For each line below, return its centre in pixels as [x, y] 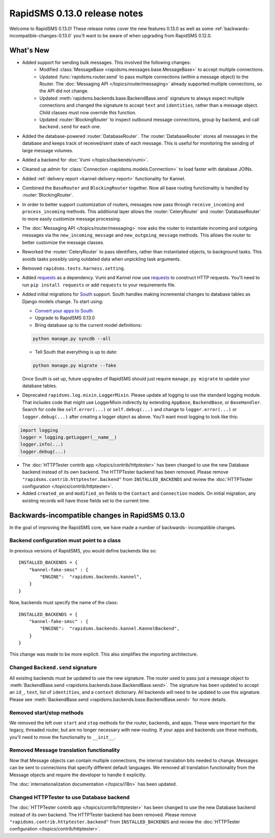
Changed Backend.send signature [53, 667]
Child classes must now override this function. [88, 112]
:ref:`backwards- [232, 29]
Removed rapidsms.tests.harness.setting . [74, 268]
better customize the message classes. [63, 242]
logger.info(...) [42, 445]
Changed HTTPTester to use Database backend [70, 797]
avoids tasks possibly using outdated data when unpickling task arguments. [101, 259]
